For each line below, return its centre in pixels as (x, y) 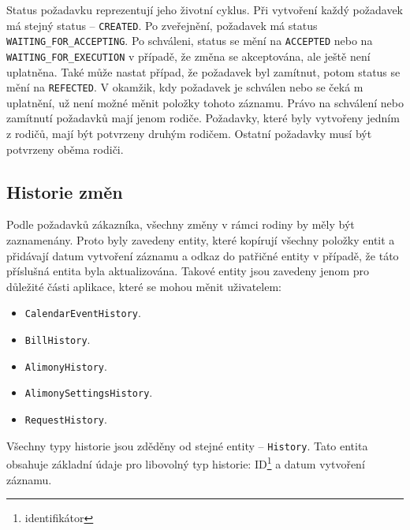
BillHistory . (58, 340)
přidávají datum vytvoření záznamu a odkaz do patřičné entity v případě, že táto (203, 255)
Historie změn (65, 191)
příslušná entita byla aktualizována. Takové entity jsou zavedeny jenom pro (188, 271)
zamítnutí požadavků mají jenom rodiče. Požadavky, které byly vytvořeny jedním (203, 118)
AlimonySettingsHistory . (89, 392)
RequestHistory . (66, 418)
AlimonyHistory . (66, 366)
